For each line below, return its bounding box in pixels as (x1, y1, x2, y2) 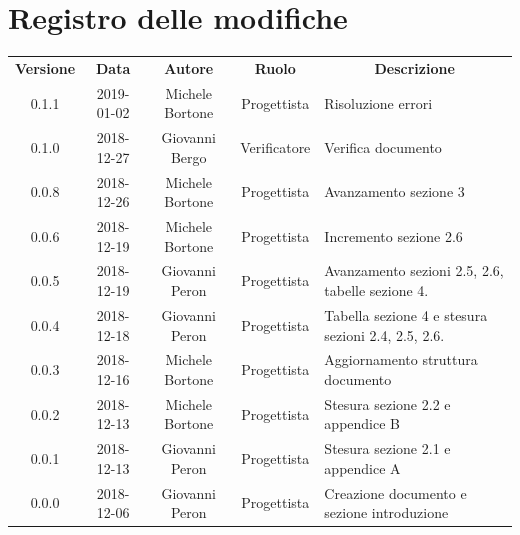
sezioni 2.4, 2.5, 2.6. (324, 324, 445, 345)
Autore (164, 57, 214, 78)
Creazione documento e (324, 482, 467, 503)
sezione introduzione (324, 502, 449, 523)
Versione (15, 57, 76, 78)
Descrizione (374, 57, 455, 78)
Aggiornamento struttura (324, 349, 478, 370)
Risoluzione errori (324, 92, 433, 113)
